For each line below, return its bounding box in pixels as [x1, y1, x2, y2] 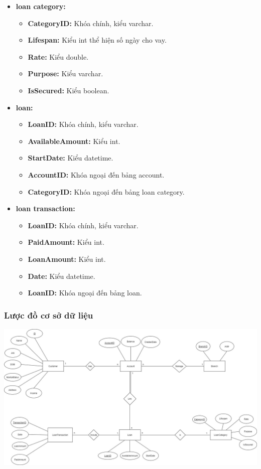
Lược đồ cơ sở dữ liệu [4, 308, 93, 321]
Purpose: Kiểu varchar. [28, 68, 103, 79]
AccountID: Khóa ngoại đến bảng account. [28, 169, 165, 180]
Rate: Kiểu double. [28, 51, 89, 62]
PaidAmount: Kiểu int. [28, 237, 104, 247]
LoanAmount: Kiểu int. [28, 253, 106, 264]
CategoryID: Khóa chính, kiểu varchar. [28, 18, 154, 28]
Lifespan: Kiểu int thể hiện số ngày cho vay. [28, 35, 167, 45]
